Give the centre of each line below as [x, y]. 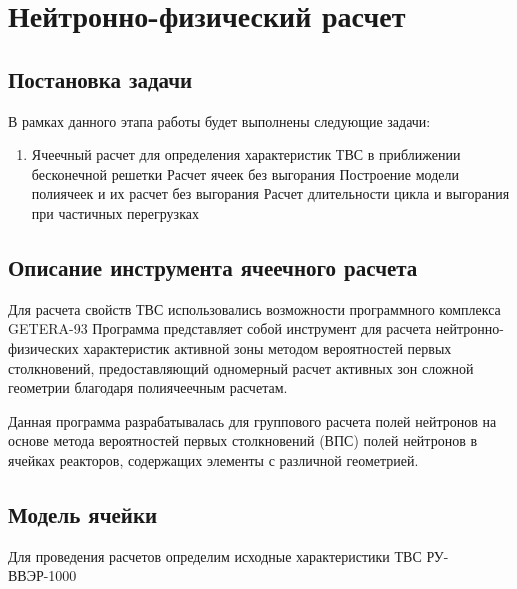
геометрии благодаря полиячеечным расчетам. [148, 387]
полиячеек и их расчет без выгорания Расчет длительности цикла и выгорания [270, 193]
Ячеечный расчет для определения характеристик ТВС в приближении [246, 154]
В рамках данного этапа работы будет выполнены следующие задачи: [219, 120]
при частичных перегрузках [115, 212]
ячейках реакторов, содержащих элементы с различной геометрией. [213, 459]
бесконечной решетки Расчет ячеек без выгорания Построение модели [245, 173]
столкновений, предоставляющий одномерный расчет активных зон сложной [241, 367]
